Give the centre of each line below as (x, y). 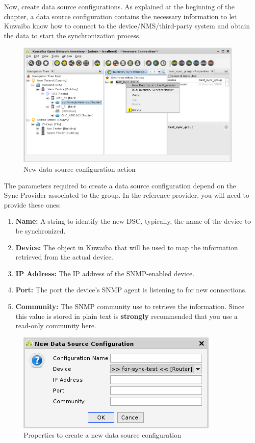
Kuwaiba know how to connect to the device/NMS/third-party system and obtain (127, 26)
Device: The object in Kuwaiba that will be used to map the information (127, 247)
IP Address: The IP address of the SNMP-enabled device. (105, 273)
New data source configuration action (80, 169)
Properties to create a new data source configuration (102, 435)
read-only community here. (56, 326)
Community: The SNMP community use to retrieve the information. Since (130, 306)
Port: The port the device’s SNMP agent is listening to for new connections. (131, 290)
